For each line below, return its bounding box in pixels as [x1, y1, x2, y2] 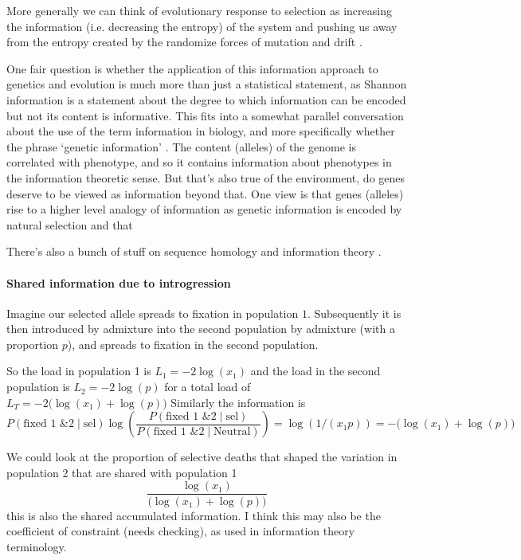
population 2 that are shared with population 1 [6, 464, 237, 480]
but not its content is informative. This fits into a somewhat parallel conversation [6, 107, 404, 123]
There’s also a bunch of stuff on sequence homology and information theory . [6, 243, 382, 260]
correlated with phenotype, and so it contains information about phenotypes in [6, 154, 392, 170]
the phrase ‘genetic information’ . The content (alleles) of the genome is [6, 138, 356, 155]
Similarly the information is [170, 394, 306, 410]
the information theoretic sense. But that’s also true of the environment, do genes [6, 169, 405, 186]
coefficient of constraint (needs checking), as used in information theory [6, 523, 355, 539]
